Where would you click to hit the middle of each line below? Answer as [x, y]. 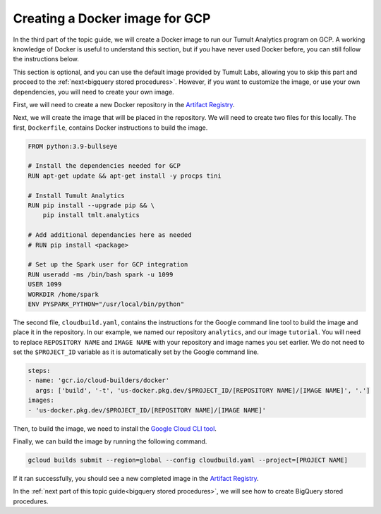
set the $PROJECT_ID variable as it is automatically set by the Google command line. [136, 352]
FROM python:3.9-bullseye [73, 146]
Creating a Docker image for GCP [112, 18]
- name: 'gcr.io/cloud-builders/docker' [98, 380]
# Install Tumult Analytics [76, 195]
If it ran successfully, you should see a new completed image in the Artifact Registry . [136, 478]
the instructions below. [46, 59]
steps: [39, 371]
